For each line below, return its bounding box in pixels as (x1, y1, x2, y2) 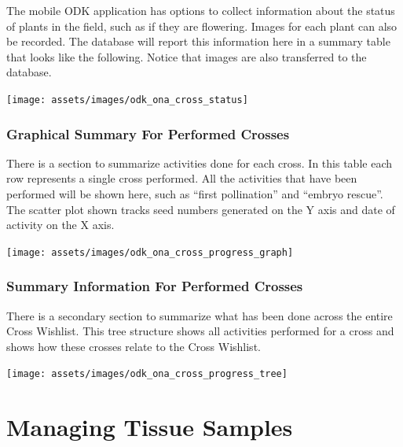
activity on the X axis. (6, 216, 115, 233)
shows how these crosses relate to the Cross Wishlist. (6, 338, 261, 354)
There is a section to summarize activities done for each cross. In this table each (6, 154, 392, 171)
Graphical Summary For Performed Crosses (6, 124, 290, 143)
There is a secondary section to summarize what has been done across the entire (6, 307, 393, 323)
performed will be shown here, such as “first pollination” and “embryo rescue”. (6, 186, 383, 202)
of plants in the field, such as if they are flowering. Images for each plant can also (6, 17, 398, 34)
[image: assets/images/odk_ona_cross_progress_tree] (6, 368, 288, 380)
